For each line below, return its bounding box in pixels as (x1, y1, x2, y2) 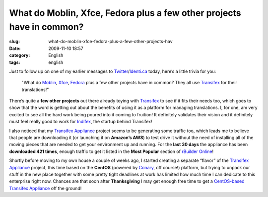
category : (9, 52, 30, 58)
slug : (9, 39, 20, 45)
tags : (9, 59, 20, 65)
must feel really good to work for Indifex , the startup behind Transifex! (9, 119, 152, 125)
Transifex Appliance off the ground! (9, 185, 82, 191)
